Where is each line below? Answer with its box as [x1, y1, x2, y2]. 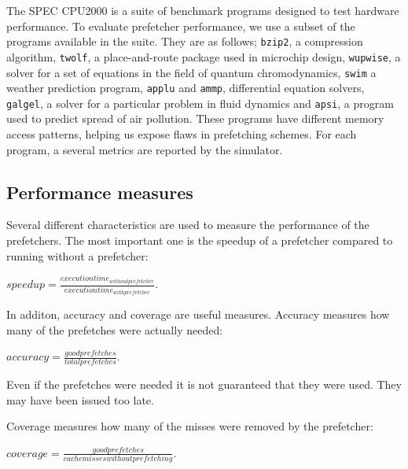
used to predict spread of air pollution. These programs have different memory [6, 110, 384, 127]
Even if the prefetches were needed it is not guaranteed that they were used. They [6, 376, 402, 393]
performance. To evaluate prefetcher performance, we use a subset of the [6, 17, 355, 34]
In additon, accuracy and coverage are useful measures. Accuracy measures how [6, 306, 390, 323]
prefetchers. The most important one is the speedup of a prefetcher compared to [6, 232, 393, 249]
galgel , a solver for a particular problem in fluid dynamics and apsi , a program [6, 94, 394, 111]
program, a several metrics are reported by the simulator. [6, 141, 283, 157]
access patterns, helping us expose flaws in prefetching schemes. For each [6, 126, 357, 142]
